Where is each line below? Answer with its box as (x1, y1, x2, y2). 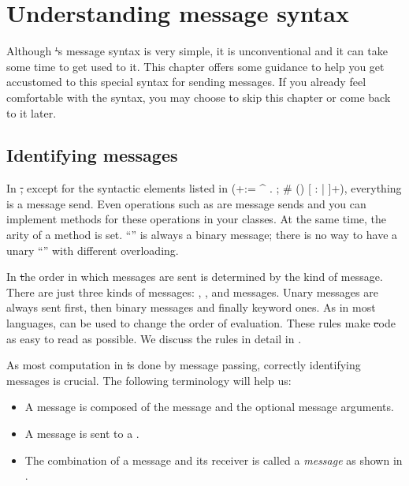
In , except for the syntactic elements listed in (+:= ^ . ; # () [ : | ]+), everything (6, 180, 402, 196)
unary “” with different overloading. (6, 241, 179, 258)
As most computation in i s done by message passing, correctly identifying (6, 357, 361, 373)
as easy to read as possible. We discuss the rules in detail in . (6, 330, 302, 346)
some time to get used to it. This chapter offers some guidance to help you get (6, 58, 385, 74)
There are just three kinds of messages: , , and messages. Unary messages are (6, 283, 378, 300)
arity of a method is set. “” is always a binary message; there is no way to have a (6, 226, 398, 243)
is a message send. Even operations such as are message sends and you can (6, 195, 366, 211)
